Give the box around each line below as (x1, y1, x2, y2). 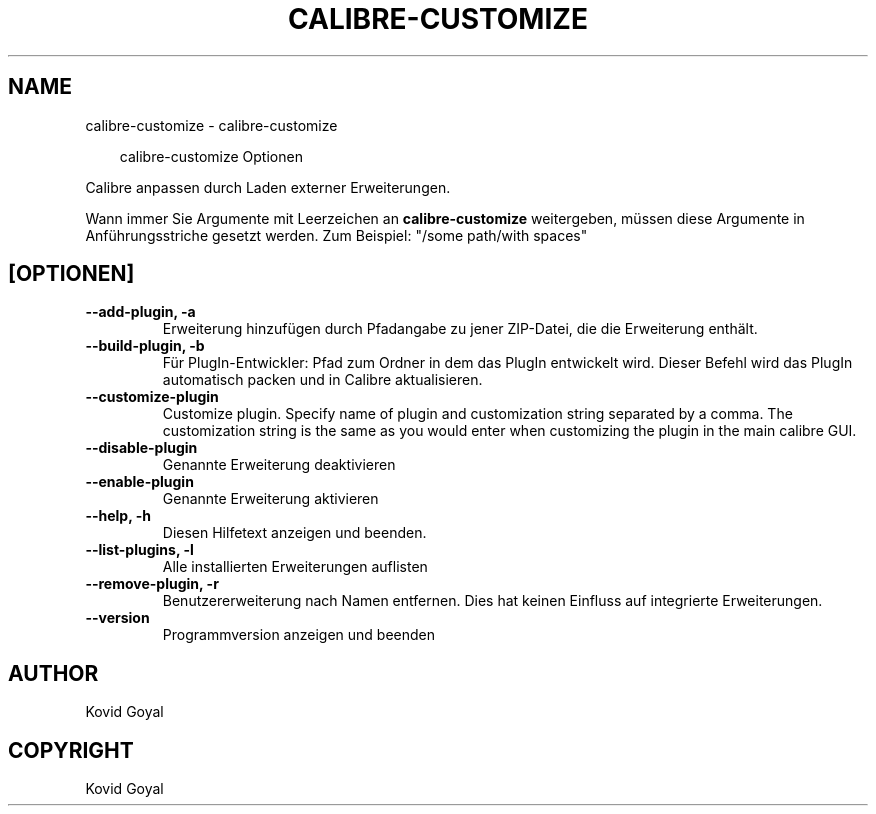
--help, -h (85, 507, 151, 525)
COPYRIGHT (8, 737, 134, 763)
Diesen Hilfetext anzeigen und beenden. (162, 524, 427, 542)
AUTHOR (8, 660, 99, 686)
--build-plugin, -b (85, 337, 205, 355)
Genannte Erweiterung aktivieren (162, 490, 379, 508)
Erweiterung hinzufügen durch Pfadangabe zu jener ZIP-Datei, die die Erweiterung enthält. (162, 320, 758, 338)
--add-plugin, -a (85, 303, 196, 321)
